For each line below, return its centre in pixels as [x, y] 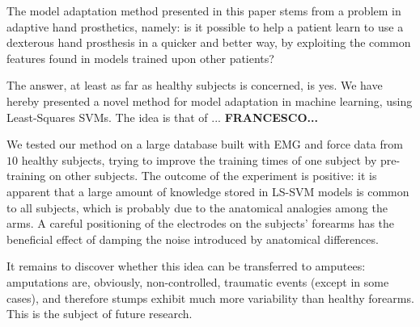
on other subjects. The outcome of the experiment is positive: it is [213, 176]
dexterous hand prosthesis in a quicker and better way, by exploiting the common [209, 42]
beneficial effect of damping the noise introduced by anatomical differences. [193, 239]
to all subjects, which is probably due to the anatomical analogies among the [197, 207]
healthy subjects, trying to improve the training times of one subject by [199, 159]
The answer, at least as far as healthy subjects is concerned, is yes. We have [195, 85]
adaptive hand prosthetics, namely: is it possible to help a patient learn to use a [205, 26]
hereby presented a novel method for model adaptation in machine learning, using [210, 101]
